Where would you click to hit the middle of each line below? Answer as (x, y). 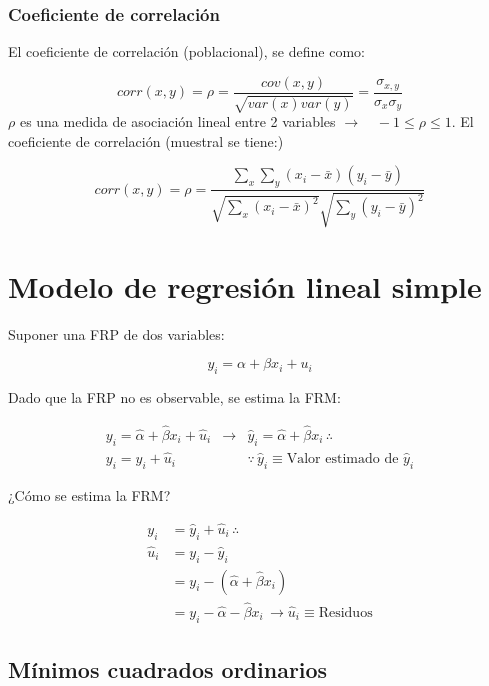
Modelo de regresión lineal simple (245, 285)
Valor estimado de (342, 459)
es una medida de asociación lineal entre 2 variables (177, 121)
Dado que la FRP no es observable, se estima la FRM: (174, 397)
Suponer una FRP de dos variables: (116, 333)
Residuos (345, 612)
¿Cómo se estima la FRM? (89, 494)
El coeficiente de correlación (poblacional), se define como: (186, 51)
